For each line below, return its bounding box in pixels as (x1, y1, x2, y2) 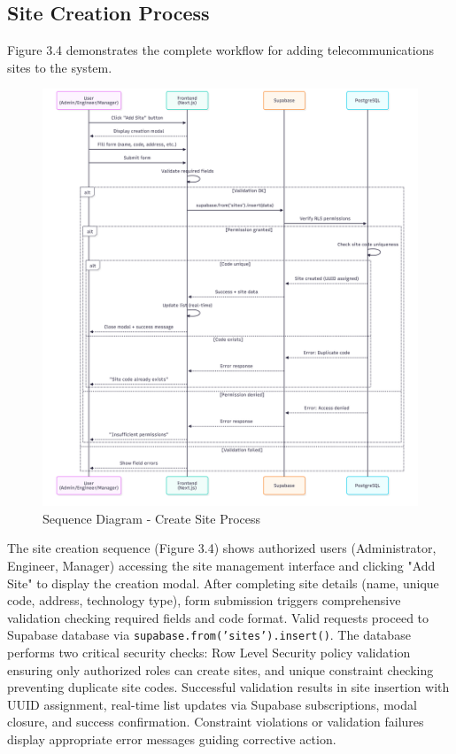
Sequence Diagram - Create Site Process (43, 509, 261, 527)
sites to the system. (7, 58, 112, 76)
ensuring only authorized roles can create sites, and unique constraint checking (7, 660, 434, 679)
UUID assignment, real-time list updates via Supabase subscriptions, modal (7, 695, 417, 713)
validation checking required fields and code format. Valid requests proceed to (7, 608, 429, 626)
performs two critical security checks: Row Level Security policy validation (7, 643, 411, 662)
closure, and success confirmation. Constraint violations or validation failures (7, 712, 424, 731)
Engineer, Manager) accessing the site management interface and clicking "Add (7, 556, 436, 575)
